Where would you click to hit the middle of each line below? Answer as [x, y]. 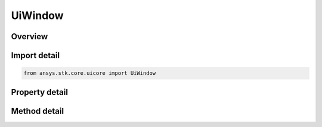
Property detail [40, 92]
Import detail [35, 55]
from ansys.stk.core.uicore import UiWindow [90, 73]
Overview [30, 36]
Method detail [38, 111]
